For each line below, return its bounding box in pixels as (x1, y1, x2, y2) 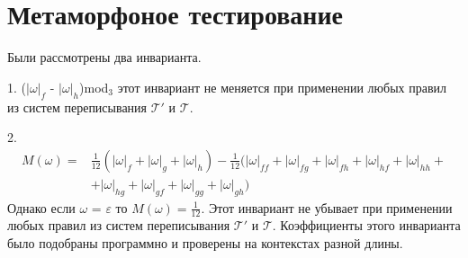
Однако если (7, 198, 76, 217)
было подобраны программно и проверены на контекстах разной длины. (7, 233, 403, 252)
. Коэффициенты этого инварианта (272, 216, 461, 235)
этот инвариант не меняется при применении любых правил (117, 77, 446, 96)
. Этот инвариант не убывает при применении (201, 198, 453, 217)
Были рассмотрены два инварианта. (7, 48, 202, 67)
